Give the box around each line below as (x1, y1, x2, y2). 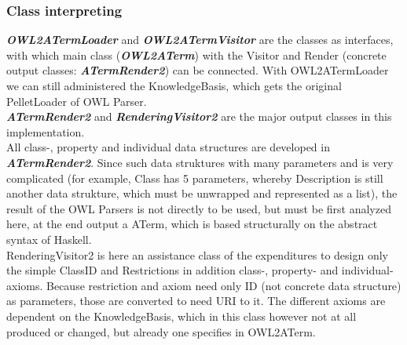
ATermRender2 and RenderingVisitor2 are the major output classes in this (6, 108, 392, 125)
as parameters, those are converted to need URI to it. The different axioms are (6, 292, 386, 309)
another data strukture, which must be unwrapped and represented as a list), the (6, 185, 398, 202)
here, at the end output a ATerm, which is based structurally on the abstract (6, 216, 378, 232)
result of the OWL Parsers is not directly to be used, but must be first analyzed (6, 200, 391, 216)
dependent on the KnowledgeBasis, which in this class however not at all (6, 307, 357, 324)
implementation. (6, 123, 85, 140)
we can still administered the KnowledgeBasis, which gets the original (6, 78, 342, 93)
